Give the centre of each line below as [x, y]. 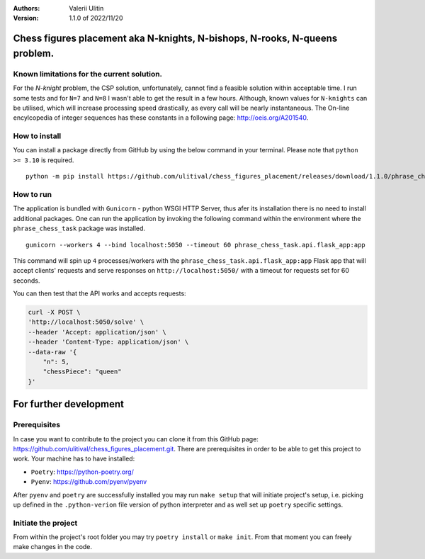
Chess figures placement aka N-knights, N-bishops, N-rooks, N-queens [175, 39]
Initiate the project [45, 523]
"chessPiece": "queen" [82, 372]
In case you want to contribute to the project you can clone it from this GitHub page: [136, 439]
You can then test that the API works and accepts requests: [100, 293]
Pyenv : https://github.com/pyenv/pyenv [89, 482]
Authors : [27, 8]
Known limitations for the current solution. [88, 74]
